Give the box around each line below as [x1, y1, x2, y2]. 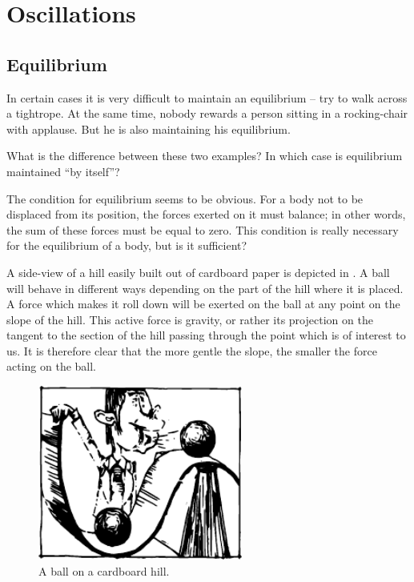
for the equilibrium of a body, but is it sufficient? [6, 237, 247, 254]
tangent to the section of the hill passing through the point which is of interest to [6, 327, 406, 343]
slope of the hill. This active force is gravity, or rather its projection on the [6, 311, 373, 327]
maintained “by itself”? [6, 163, 120, 179]
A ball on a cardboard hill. [38, 562, 170, 579]
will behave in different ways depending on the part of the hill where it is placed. [6, 279, 404, 296]
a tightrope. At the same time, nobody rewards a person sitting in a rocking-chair [6, 105, 408, 122]
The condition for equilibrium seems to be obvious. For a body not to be [6, 190, 364, 207]
